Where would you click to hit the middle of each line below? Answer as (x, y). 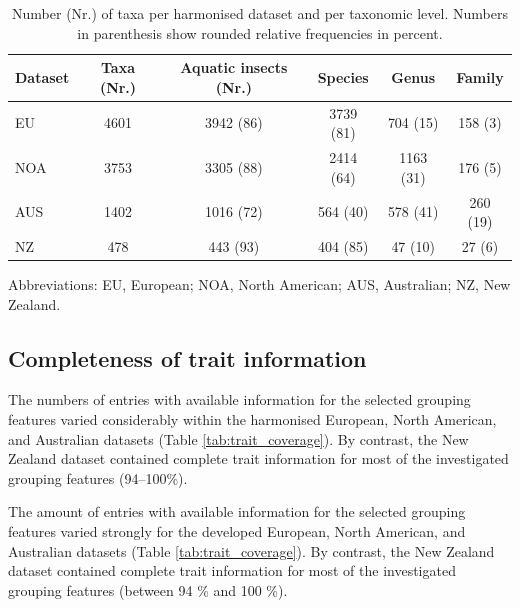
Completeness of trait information (187, 357)
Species (343, 76)
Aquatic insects (234, 67)
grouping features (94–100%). (98, 477)
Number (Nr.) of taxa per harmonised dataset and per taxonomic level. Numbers (260, 13)
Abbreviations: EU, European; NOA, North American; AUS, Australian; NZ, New (259, 284)
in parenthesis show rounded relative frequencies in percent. (260, 32)
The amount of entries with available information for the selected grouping (237, 511)
